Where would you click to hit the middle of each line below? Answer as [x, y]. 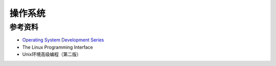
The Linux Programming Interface [57, 47]
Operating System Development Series [63, 40]
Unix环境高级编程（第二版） [52, 54]
